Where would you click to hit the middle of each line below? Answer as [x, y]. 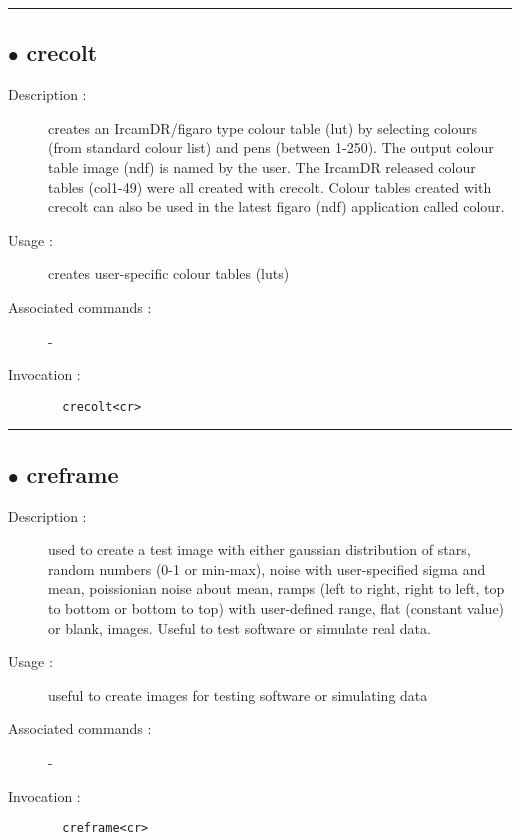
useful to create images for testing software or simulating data [238, 694]
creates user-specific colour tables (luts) [169, 273]
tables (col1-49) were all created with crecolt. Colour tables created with [270, 186]
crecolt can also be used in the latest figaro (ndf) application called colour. [276, 206]
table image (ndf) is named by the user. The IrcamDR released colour [262, 166]
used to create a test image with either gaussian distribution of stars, [259, 549]
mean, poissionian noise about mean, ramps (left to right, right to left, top [276, 588]
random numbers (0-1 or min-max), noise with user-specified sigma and [267, 568]
